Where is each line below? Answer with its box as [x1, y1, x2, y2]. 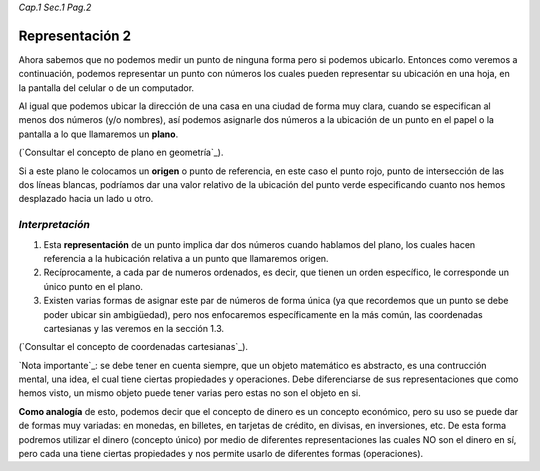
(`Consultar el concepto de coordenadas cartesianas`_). [18, 341, 249, 353]
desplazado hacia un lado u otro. [18, 193, 154, 205]
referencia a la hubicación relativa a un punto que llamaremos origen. [43, 252, 329, 264]
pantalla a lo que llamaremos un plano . [18, 128, 179, 140]
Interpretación [18, 218, 90, 232]
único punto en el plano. [43, 280, 144, 292]
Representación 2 [18, 27, 132, 44]
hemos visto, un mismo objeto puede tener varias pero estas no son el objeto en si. [18, 387, 361, 399]
